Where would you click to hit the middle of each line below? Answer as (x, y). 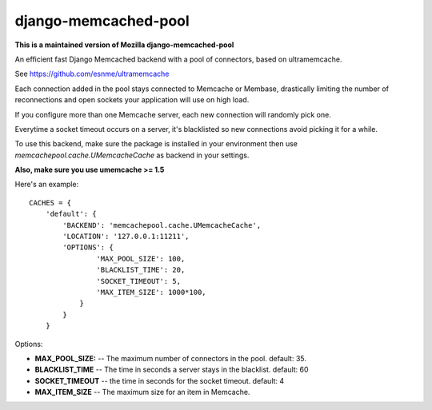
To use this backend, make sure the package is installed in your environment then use (156, 144)
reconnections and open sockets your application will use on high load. (132, 100)
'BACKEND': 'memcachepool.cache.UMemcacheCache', (162, 225)
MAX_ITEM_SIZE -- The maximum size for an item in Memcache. (142, 392)
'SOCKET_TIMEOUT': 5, (139, 281)
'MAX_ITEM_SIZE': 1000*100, (152, 292)
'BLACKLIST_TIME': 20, (141, 270)
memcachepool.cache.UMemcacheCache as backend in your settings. (132, 155)
